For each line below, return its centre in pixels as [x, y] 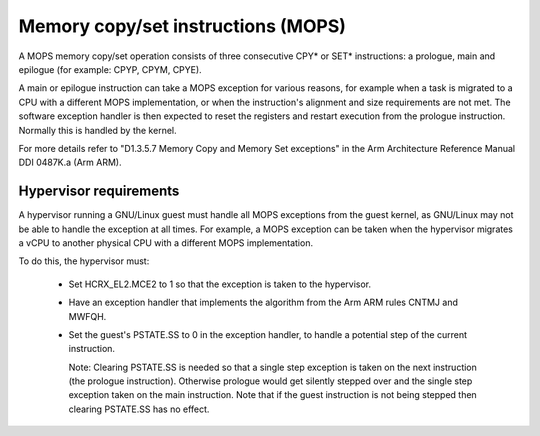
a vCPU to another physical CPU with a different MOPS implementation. [166, 242]
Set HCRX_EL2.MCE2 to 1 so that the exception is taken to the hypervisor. [220, 284]
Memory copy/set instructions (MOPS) [182, 26]
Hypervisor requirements [99, 191]
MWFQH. [87, 316]
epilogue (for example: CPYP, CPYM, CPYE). [110, 69]
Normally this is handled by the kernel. [97, 130]
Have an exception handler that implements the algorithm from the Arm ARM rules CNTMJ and [263, 302]
